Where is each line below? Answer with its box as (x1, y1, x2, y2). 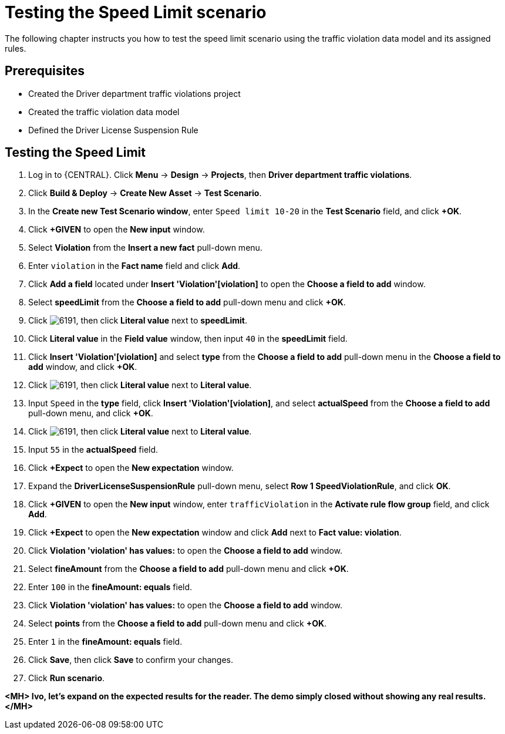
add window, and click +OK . (28, 362, 137, 372)
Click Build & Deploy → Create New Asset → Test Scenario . (28, 188, 262, 198)
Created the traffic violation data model (28, 106, 180, 117)
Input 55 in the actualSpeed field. (28, 445, 159, 455)
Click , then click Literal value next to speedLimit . (28, 315, 247, 326)
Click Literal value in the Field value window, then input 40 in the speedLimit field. (28, 334, 348, 344)
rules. (5, 43, 26, 53)
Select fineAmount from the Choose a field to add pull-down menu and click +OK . (28, 564, 349, 574)
